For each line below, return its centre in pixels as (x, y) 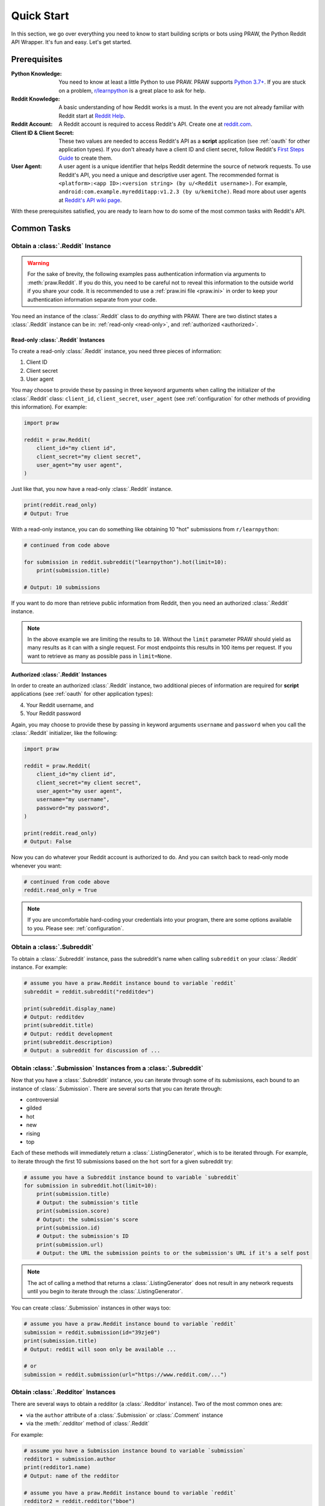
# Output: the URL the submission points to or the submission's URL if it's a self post (173, 1253)
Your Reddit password (54, 713)
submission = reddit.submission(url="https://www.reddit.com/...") (125, 1374)
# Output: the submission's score (87, 1219)
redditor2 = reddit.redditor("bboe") (79, 1501)
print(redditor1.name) (57, 1467)
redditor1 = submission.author (70, 1459)
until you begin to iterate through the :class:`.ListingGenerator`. (105, 1291)
